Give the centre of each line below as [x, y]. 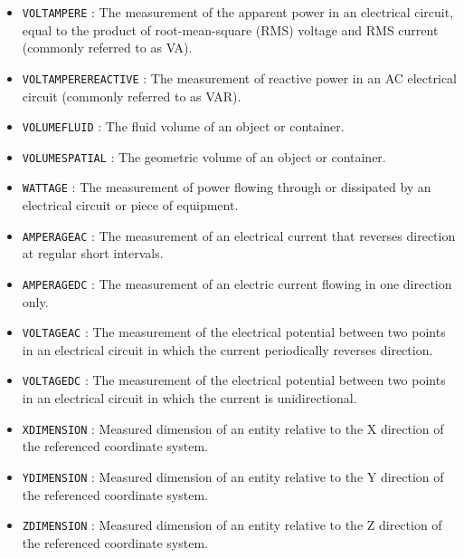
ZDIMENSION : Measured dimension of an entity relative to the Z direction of [232, 525]
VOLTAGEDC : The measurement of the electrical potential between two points [234, 380]
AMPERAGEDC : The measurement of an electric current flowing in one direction [237, 283]
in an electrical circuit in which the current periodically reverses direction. [227, 349]
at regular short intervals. [93, 253]
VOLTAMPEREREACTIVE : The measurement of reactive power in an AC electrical [239, 77]
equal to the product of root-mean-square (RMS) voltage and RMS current [230, 29]
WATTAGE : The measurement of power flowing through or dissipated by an [227, 187]
